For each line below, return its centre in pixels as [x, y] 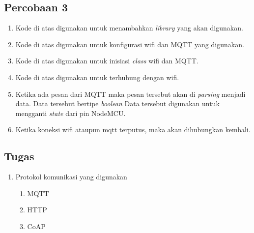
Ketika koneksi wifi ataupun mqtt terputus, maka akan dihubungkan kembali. [133, 130]
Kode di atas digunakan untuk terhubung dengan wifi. [97, 77]
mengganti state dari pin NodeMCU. [71, 113]
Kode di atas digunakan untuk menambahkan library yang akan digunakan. [129, 28]
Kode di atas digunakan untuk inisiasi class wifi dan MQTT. [107, 61]
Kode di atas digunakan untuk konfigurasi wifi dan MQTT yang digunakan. [130, 44]
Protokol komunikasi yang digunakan [71, 177]
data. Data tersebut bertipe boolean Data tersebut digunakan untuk [117, 103]
